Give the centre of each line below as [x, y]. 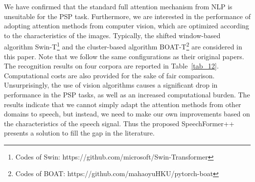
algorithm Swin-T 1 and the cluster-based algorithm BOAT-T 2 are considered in [123, 46]
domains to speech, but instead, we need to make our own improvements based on [127, 114]
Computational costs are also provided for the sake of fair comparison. [109, 75]
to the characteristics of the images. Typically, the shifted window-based [112, 35]
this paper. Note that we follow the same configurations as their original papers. [124, 56]
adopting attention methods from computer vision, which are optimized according [127, 26]
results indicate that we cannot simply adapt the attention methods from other [123, 104]
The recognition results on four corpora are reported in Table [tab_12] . [111, 66]
